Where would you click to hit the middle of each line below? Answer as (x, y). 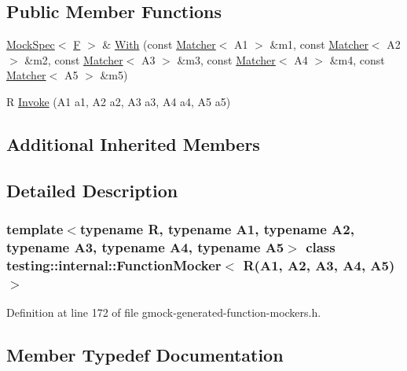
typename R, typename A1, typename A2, (217, 229)
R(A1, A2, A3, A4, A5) (319, 264)
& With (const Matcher (159, 44)
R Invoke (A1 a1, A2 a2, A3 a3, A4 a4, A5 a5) (119, 101)
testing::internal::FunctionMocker (114, 264)
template (35, 229)
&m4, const (357, 59)
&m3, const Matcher (226, 59)
